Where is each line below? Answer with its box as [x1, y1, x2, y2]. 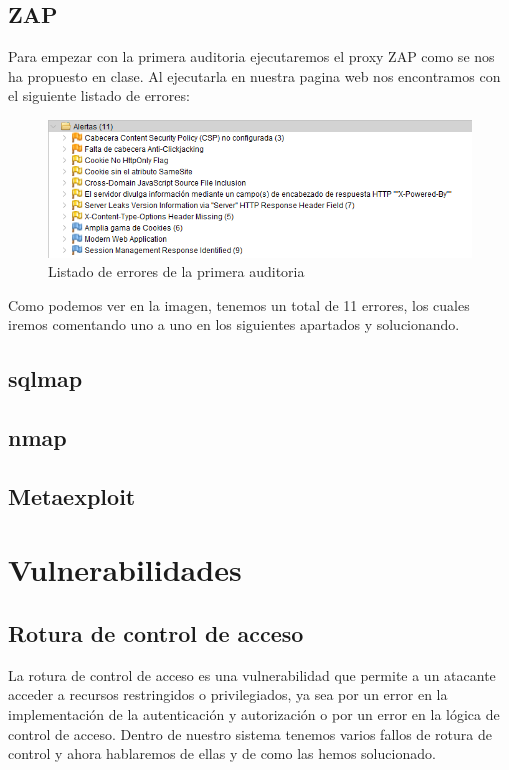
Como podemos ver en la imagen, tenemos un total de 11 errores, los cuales [8, 294, 470, 315]
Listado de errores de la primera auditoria [48, 261, 305, 282]
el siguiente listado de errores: [8, 85, 190, 106]
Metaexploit [8, 480, 136, 511]
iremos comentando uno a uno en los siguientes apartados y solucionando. [8, 314, 460, 335]
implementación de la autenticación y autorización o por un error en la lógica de [8, 704, 500, 725]
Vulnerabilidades [8, 549, 242, 590]
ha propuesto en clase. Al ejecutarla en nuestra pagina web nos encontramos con [8, 65, 501, 86]
